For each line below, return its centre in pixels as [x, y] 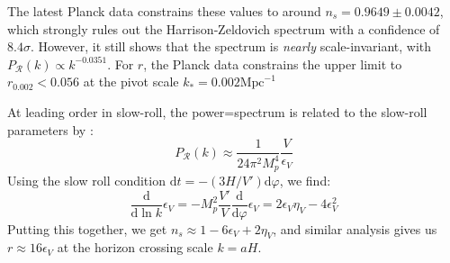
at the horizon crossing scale [135, 247]
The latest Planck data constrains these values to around [164, 11]
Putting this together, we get [87, 228]
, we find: [305, 181]
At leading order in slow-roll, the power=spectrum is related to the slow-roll [217, 111]
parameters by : [50, 129]
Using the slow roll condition [86, 181]
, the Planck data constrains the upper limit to [273, 63]
